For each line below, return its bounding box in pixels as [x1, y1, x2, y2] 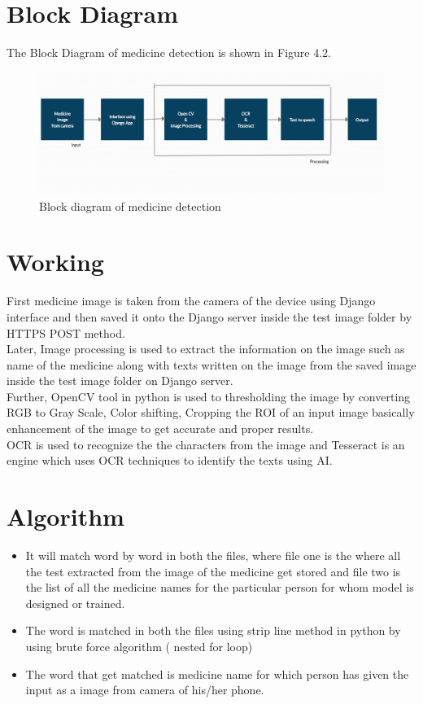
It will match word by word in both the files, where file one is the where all [25, 546, 401, 563]
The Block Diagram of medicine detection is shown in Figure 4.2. [7, 44, 332, 61]
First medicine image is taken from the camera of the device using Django [7, 292, 376, 309]
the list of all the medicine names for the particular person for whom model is [25, 579, 414, 596]
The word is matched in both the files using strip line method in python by [25, 622, 401, 639]
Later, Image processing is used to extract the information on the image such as [7, 340, 405, 357]
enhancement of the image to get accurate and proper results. [7, 420, 314, 437]
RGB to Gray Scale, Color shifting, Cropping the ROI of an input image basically [7, 404, 415, 421]
